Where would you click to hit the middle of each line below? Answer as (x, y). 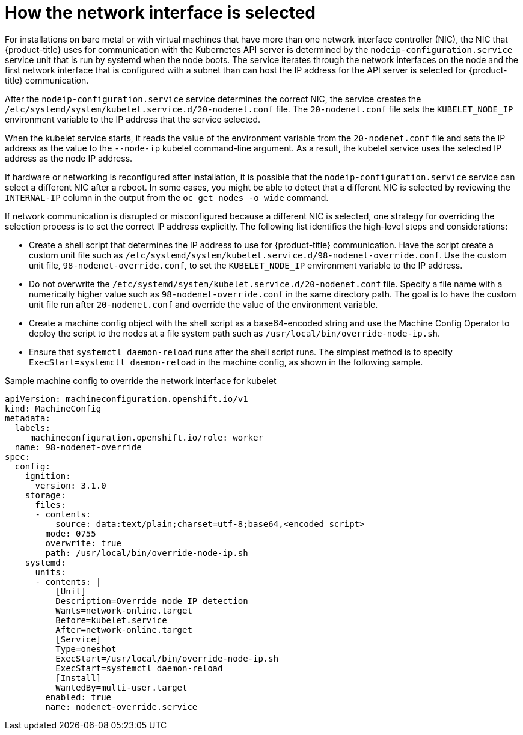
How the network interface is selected (161, 13)
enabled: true (78, 697)
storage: (45, 495)
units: (50, 572)
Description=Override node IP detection (152, 601)
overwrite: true (83, 543)
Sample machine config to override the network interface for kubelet (141, 380)
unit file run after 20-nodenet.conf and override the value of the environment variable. (203, 304)
